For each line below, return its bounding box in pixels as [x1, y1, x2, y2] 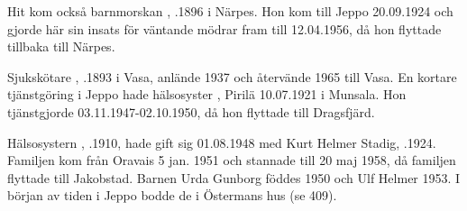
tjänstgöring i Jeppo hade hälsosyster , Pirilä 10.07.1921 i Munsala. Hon [7, 85, 407, 104]
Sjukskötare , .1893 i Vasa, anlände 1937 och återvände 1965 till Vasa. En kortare [7, 67, 457, 86]
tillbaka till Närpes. [7, 37, 115, 56]
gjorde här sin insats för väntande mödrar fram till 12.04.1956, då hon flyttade [7, 19, 442, 38]
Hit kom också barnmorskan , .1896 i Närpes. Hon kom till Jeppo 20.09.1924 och [7, 2, 453, 20]
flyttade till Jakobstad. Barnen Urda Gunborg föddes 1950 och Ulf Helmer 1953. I [7, 168, 461, 187]
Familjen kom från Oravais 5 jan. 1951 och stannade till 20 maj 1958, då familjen [7, 151, 456, 170]
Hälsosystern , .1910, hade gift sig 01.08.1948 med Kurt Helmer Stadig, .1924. [7, 133, 436, 151]
